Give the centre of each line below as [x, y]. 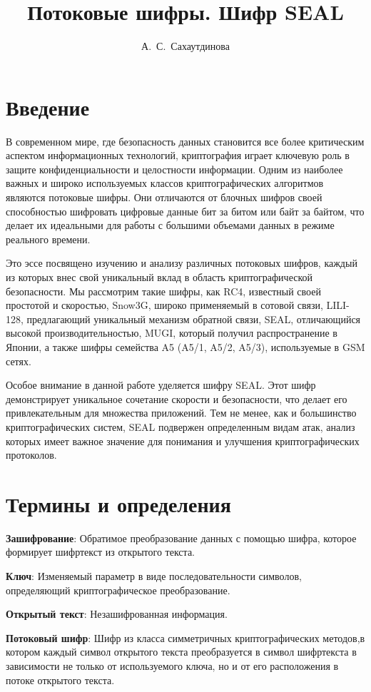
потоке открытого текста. [60, 680]
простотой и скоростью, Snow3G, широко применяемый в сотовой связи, [164, 305]
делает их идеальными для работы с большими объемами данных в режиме [170, 225]
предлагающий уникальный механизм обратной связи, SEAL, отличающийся [194, 319]
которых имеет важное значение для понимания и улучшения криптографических [183, 441]
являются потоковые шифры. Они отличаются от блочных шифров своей [164, 197]
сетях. [19, 361]
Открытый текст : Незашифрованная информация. [117, 614]
